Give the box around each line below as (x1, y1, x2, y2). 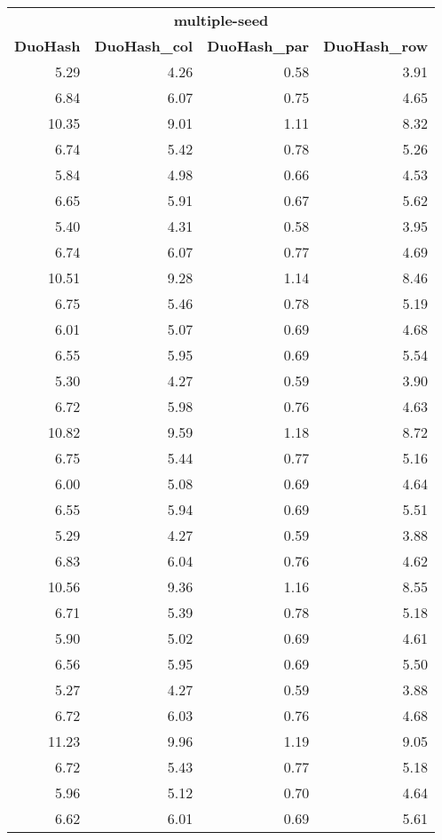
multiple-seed (173, 10, 269, 31)
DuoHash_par (207, 36, 310, 57)
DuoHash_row (323, 36, 429, 57)
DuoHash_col (94, 36, 193, 57)
